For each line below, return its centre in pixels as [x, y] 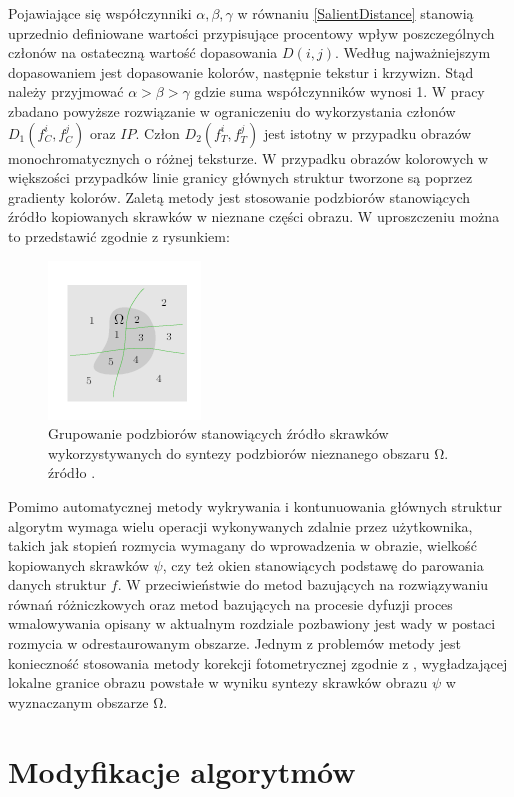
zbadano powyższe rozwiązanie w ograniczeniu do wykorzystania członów [232, 110]
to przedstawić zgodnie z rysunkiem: [119, 235]
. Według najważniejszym [412, 52]
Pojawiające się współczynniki [100, 13]
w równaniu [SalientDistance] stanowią [355, 13]
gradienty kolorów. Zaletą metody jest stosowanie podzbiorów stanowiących [239, 196]
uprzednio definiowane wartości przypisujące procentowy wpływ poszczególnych [251, 32]
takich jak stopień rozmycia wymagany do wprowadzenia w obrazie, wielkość [242, 545]
